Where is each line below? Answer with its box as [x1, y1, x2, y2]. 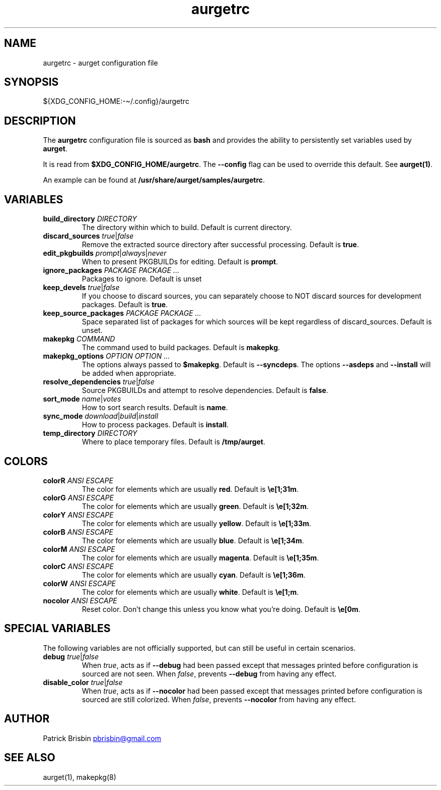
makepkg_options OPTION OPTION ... [43, 352, 170, 361]
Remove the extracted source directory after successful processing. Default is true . [82, 240, 359, 249]
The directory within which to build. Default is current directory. [82, 223, 292, 232]
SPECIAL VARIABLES [4, 622, 111, 635]
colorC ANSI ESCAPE [43, 561, 114, 571]
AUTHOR [4, 712, 50, 725]
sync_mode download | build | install [43, 412, 159, 421]
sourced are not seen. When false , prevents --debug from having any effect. [82, 669, 337, 678]
